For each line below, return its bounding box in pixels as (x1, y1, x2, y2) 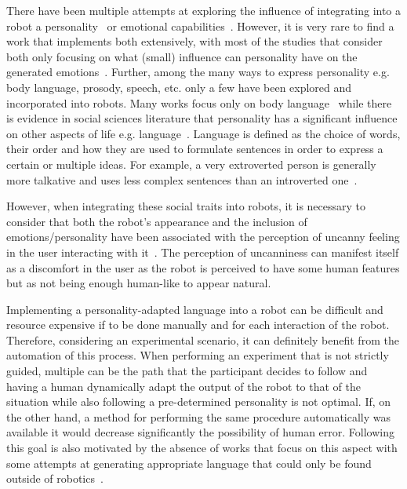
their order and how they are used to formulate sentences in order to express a (6, 140, 383, 157)
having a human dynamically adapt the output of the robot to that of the (6, 378, 361, 394)
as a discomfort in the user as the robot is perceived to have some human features (6, 259, 400, 276)
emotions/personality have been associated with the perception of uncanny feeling (6, 228, 400, 245)
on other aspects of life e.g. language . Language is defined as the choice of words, (6, 125, 401, 141)
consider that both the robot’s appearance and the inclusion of (6, 213, 307, 229)
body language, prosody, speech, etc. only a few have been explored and (6, 78, 352, 95)
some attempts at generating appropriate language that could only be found (6, 454, 372, 471)
